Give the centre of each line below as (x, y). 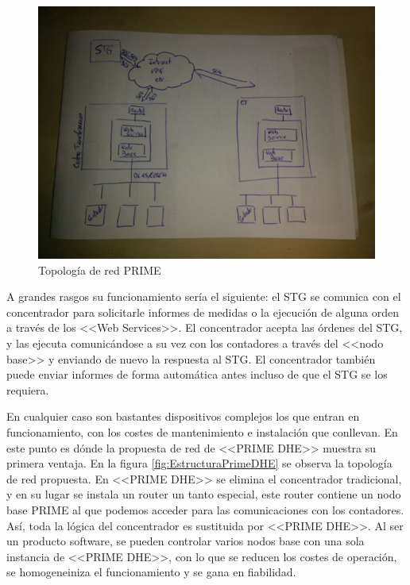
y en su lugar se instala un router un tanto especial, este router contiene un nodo (204, 494)
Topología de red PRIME (100, 269)
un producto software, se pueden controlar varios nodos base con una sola (186, 541)
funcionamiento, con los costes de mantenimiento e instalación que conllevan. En (202, 431)
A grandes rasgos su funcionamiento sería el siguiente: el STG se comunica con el (204, 296)
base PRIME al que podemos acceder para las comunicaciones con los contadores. (205, 509)
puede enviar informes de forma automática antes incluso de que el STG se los (197, 374)
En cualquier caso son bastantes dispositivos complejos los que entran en (183, 416)
